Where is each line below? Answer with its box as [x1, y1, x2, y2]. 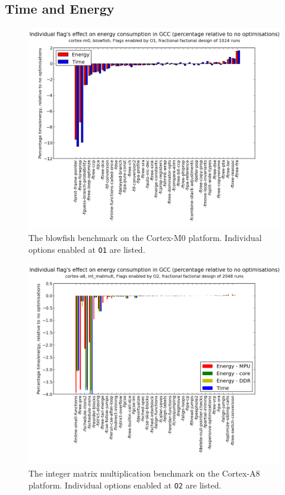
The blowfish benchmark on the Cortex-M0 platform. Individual [28, 231, 262, 243]
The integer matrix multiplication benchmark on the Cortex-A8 [28, 467, 260, 480]
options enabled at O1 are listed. [28, 243, 145, 255]
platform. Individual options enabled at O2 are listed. [28, 478, 221, 491]
